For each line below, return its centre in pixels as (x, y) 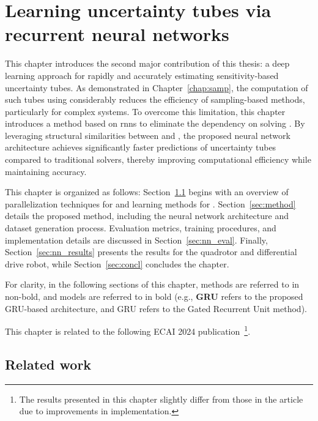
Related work (48, 364)
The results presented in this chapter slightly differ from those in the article (161, 399)
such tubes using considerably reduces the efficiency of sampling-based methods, (155, 99)
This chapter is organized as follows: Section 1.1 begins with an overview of (147, 192)
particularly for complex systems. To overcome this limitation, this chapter (145, 111)
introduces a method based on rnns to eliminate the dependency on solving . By (155, 123)
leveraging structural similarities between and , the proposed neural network (148, 135)
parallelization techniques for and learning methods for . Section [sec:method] (150, 203)
